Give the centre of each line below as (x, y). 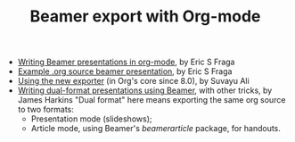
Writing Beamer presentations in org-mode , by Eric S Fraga (126, 62)
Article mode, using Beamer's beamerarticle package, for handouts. (156, 129)
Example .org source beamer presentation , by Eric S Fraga (125, 71)
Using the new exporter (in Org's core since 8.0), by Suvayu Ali (133, 81)
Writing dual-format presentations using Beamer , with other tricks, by (145, 90)
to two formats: (45, 110)
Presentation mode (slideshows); (91, 119)
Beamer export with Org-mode (145, 17)
